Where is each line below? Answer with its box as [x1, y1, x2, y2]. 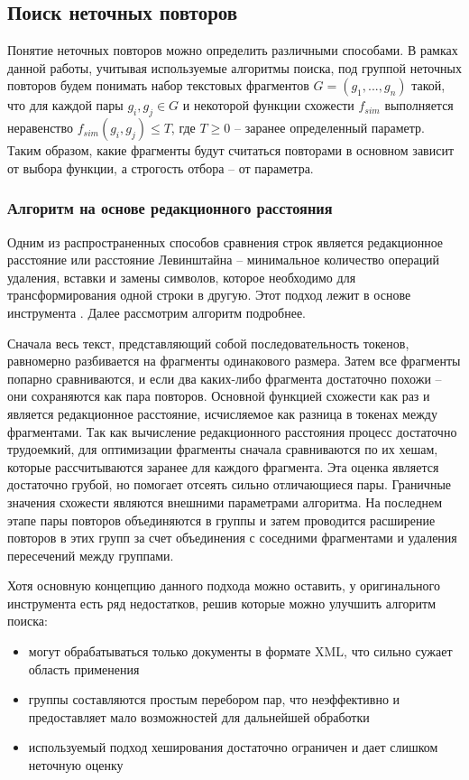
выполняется [384, 96, 454, 115]
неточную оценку [28, 756, 124, 775]
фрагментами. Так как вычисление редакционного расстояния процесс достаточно [7, 422, 457, 441]
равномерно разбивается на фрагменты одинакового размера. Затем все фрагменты [7, 351, 461, 370]
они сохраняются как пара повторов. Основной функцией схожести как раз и [7, 386, 430, 405]
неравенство [7, 118, 74, 137]
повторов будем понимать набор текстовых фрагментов [7, 76, 309, 95]
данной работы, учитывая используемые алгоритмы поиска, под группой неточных [7, 58, 462, 77]
